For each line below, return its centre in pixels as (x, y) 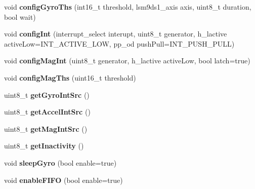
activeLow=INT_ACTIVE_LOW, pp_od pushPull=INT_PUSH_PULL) (119, 43)
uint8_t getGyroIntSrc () (47, 94)
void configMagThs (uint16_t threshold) (70, 77)
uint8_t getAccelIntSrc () (47, 112)
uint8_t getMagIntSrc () (46, 128)
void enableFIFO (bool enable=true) (63, 180)
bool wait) (20, 16)
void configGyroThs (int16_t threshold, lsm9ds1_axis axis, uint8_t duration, (128, 7)
